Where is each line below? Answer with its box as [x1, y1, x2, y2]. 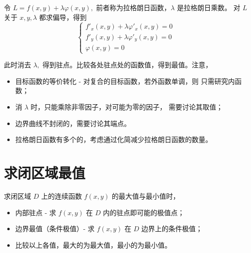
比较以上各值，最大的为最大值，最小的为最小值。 [15, 239, 172, 250]
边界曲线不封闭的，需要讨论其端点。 [15, 118, 131, 128]
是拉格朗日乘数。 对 [177, 2, 240, 12]
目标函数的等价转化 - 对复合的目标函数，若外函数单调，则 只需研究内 [15, 76, 235, 86]
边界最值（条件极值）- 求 [15, 223, 95, 234]
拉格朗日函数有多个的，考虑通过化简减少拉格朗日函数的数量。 [15, 134, 212, 144]
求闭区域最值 [4, 163, 86, 182]
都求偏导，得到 [39, 12, 87, 22]
